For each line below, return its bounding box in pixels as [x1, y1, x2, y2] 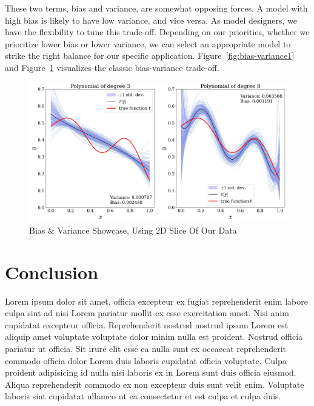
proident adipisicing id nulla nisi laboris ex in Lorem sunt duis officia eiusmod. [5, 366, 296, 379]
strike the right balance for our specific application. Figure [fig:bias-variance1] [5, 49, 295, 62]
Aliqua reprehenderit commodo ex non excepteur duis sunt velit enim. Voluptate [5, 377, 304, 390]
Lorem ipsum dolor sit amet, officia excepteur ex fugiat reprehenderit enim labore [5, 294, 308, 307]
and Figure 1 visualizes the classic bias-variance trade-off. [5, 61, 219, 73]
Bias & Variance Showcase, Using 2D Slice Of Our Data [29, 223, 237, 236]
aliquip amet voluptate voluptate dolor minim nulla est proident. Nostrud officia [5, 330, 303, 343]
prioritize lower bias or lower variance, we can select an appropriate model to [5, 37, 291, 50]
